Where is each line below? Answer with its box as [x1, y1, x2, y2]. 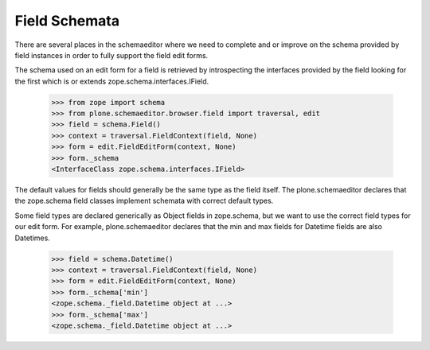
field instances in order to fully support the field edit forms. [14, 50, 209, 60]
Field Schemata [14, 12, 119, 29]
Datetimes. [14, 233, 51, 243]
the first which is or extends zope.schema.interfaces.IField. [14, 76, 209, 86]
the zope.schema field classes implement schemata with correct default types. [14, 196, 274, 206]
